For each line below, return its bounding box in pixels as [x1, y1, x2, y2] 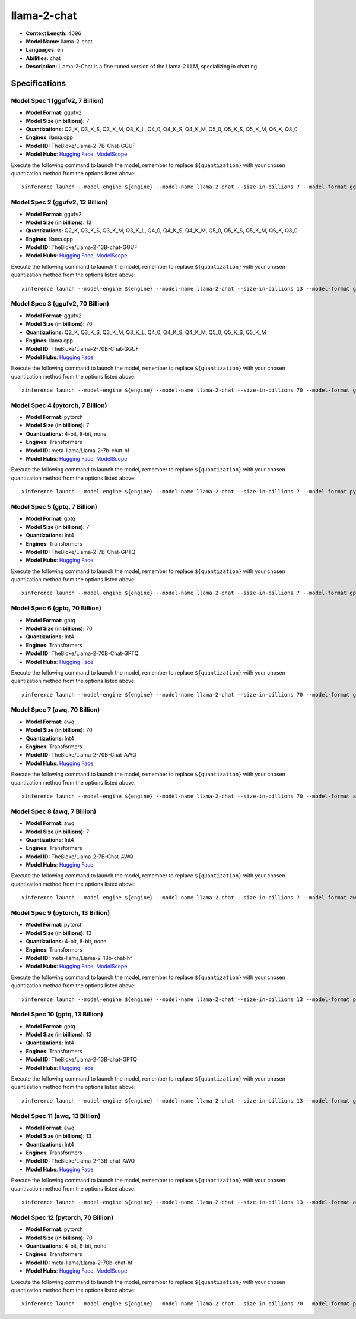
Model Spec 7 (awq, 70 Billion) [11, 706, 100, 714]
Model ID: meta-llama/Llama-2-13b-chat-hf [26, 954, 132, 961]
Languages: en [26, 46, 63, 53]
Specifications [11, 78, 66, 89]
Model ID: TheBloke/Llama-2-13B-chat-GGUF [26, 244, 138, 251]
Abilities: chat [26, 54, 61, 62]
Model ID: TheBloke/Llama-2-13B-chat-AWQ [26, 1157, 135, 1164]
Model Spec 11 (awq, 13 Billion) [11, 1112, 101, 1120]
